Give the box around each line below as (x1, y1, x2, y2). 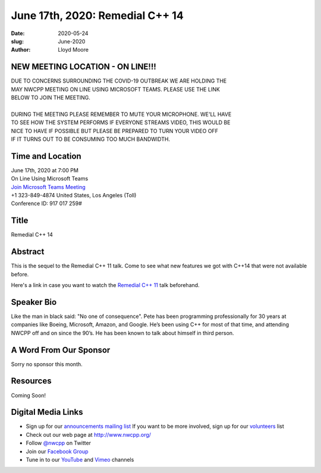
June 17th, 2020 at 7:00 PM (11, 166, 78, 174)
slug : (11, 37, 24, 45)
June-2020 (58, 37, 86, 45)
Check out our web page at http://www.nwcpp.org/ (26, 431, 152, 438)
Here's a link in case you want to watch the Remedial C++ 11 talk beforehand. (11, 282, 200, 289)
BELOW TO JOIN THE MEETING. (11, 94, 90, 101)
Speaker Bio (11, 297, 57, 307)
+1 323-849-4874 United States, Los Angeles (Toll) (11, 192, 137, 199)
